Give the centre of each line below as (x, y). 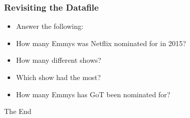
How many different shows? (59, 60)
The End (18, 111)
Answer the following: (50, 26)
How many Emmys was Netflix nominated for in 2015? (101, 43)
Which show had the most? (58, 77)
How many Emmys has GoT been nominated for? (93, 94)
